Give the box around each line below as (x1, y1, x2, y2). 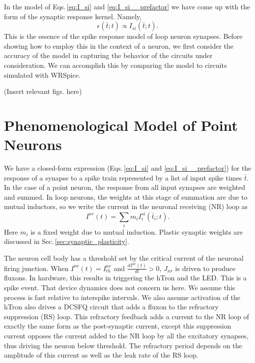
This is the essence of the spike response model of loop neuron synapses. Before (4, 31, 243, 41)
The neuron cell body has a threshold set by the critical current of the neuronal (4, 253, 244, 263)
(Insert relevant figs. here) (4, 86, 82, 96)
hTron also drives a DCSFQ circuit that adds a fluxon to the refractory (4, 302, 219, 312)
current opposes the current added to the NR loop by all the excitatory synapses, (4, 330, 249, 340)
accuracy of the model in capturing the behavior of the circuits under (4, 50, 213, 60)
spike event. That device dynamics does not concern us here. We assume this (4, 282, 235, 292)
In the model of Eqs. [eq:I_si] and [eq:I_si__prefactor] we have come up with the (4, 1, 251, 11)
